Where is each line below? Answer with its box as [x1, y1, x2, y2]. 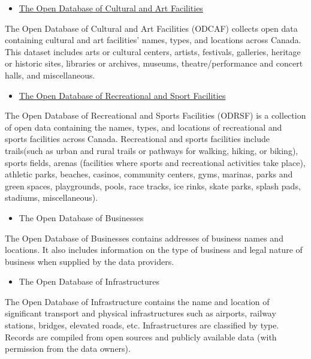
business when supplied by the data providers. [5, 255, 174, 267]
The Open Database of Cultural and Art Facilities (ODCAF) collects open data [5, 22, 298, 34]
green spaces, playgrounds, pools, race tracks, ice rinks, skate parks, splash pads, [5, 179, 301, 192]
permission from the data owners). [5, 342, 131, 355]
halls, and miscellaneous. [5, 68, 95, 81]
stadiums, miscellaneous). [5, 191, 98, 204]
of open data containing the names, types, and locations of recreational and [5, 120, 282, 133]
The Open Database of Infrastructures [19, 275, 160, 288]
